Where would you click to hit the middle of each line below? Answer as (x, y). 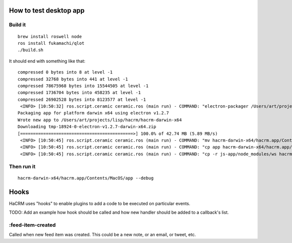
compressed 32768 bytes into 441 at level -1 (73, 79)
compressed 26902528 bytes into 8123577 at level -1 (82, 99)
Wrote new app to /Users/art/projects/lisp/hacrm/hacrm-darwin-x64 (100, 120)
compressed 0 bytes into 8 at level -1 (65, 72)
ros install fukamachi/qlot (51, 43)
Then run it (22, 167)
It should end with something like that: (47, 61)
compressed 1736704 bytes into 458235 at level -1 (79, 93)
